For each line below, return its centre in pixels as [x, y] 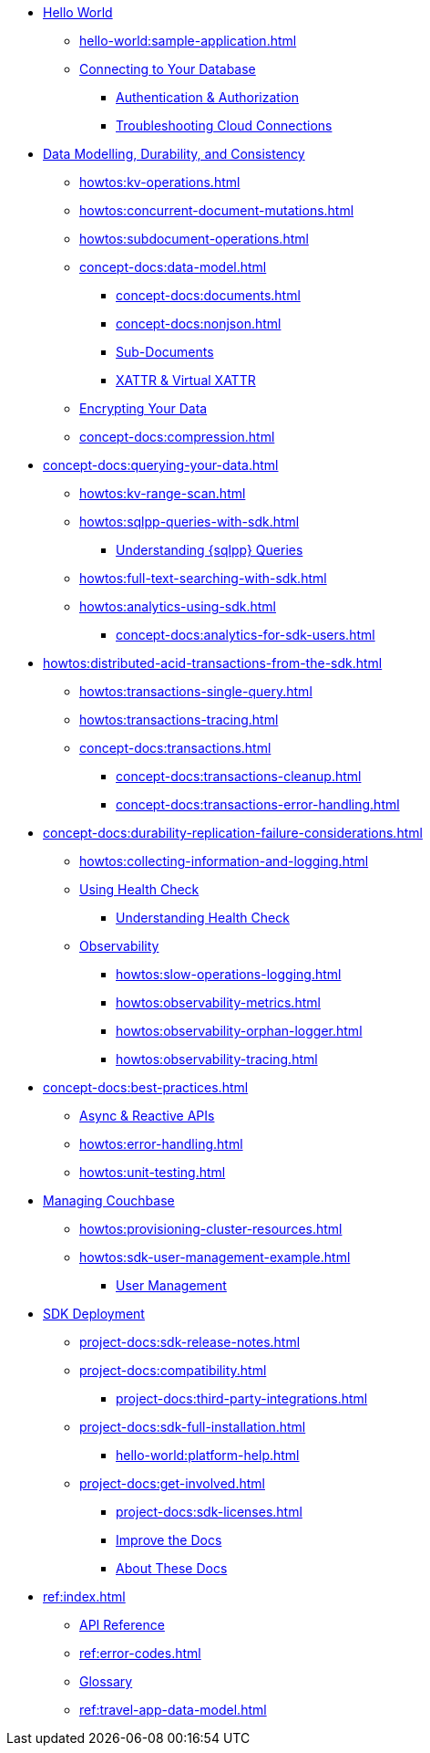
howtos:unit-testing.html [153, 1172]
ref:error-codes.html [140, 1653]
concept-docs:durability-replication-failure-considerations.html [233, 833]
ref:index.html [84, 1596]
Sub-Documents [165, 352]
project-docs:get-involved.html [172, 1483]
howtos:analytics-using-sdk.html [178, 606]
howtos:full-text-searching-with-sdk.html [203, 578]
